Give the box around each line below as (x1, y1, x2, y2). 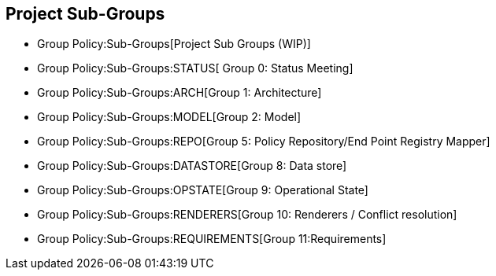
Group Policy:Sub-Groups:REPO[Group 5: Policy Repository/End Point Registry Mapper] (37, 134, 490, 149)
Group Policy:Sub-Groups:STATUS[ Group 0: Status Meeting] (37, 61, 353, 75)
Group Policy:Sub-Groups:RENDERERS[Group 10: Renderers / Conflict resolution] (37, 208, 457, 222)
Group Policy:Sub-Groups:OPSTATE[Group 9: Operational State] (37, 183, 368, 197)
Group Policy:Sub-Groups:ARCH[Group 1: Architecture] (37, 86, 322, 100)
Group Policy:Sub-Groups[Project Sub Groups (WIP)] (37, 37, 311, 51)
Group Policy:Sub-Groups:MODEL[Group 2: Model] (37, 110, 302, 124)
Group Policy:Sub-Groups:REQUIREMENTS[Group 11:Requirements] (37, 232, 387, 246)
